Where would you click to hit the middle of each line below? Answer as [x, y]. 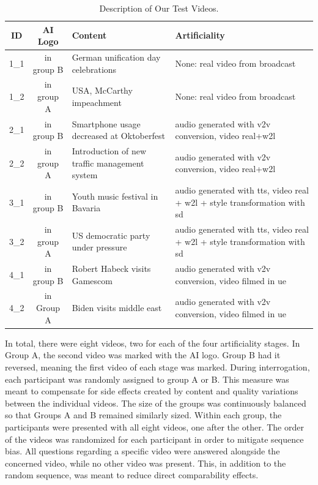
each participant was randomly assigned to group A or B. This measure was [147, 379]
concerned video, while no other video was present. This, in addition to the [146, 463]
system [85, 175]
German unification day [116, 57]
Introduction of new [109, 150]
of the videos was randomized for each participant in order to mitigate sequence [154, 439]
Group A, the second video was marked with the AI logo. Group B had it [143, 355]
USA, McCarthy [102, 90]
